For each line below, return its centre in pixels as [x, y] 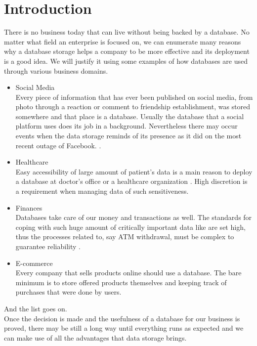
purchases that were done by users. [68, 292]
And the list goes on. [36, 308]
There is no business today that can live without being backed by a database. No [127, 32]
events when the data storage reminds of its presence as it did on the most [128, 136]
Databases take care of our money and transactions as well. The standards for [134, 217]
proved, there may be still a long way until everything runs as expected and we [124, 328]
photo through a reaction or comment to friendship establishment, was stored [133, 107]
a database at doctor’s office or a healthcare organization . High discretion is [131, 181]
